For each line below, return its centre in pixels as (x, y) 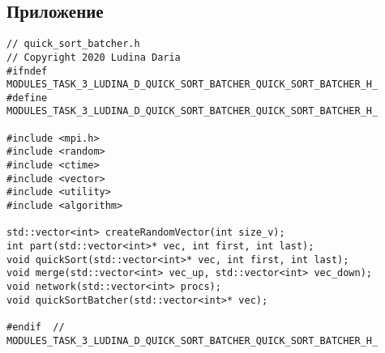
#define (27, 98)
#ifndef (27, 71)
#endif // (36, 327)
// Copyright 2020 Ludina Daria (94, 57)
